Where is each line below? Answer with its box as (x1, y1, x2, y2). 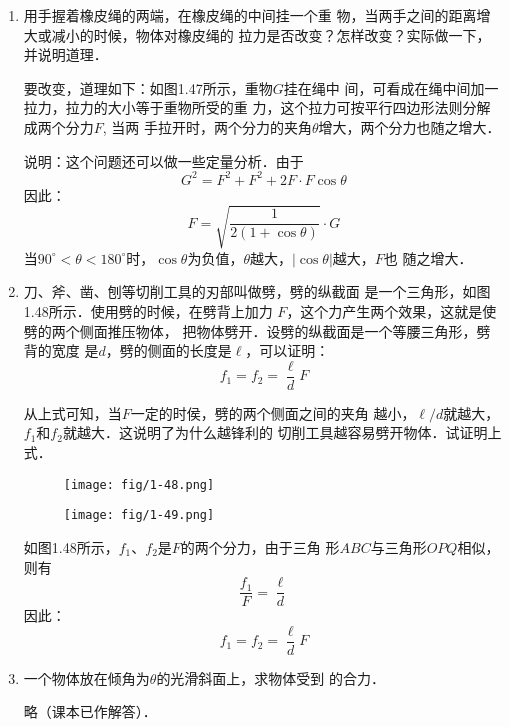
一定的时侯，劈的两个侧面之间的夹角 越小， (130, 402, 416, 423)
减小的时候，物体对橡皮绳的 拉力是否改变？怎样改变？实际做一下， (51, 24, 491, 45)
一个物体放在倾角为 (23, 667, 150, 688)
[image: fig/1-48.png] (63, 477, 215, 492)
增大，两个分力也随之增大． (318, 116, 501, 137)
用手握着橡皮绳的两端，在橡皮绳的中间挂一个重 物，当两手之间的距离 (23, 5, 477, 25)
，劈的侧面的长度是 (105, 340, 232, 361)
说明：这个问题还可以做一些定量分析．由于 (23, 150, 304, 171)
